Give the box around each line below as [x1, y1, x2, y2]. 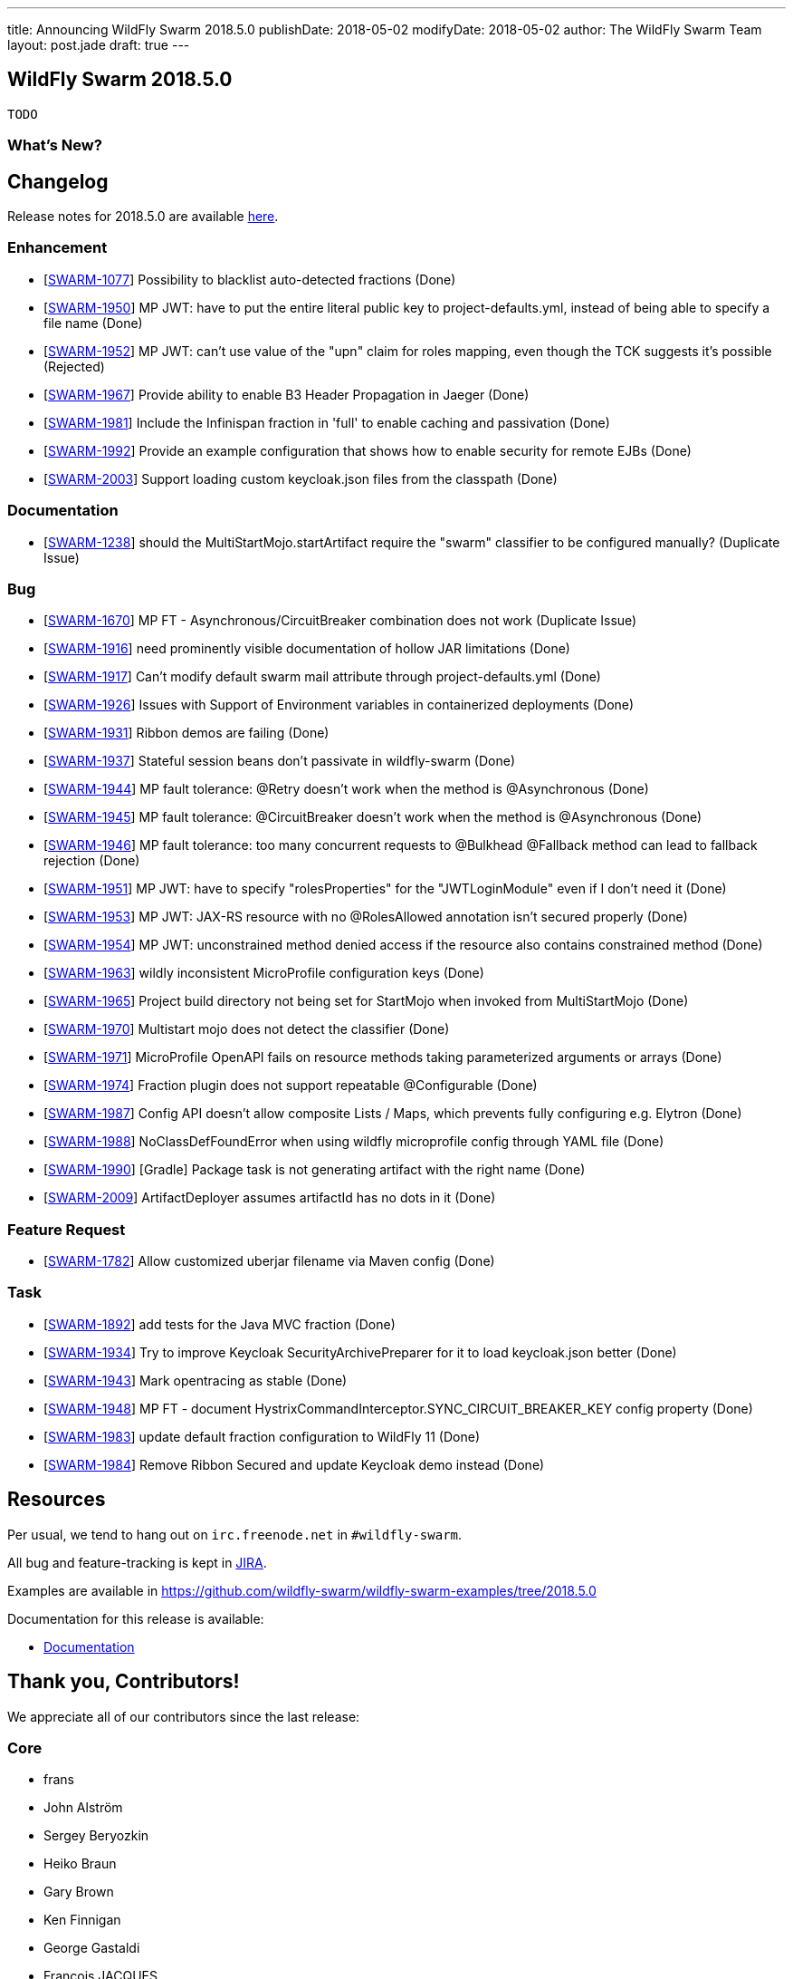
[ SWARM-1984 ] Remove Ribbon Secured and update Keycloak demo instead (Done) [43, 1456, 545, 1472]
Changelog [7, 169, 109, 193]
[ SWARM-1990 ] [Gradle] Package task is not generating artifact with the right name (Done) [43, 1162, 586, 1178]
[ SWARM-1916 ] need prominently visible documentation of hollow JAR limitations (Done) [43, 641, 570, 657]
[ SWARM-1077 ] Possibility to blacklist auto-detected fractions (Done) [43, 271, 456, 287]
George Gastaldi [43, 1940, 140, 1956]
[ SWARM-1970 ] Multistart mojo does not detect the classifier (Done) [43, 1021, 450, 1038]
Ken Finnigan [43, 1912, 121, 1928]
